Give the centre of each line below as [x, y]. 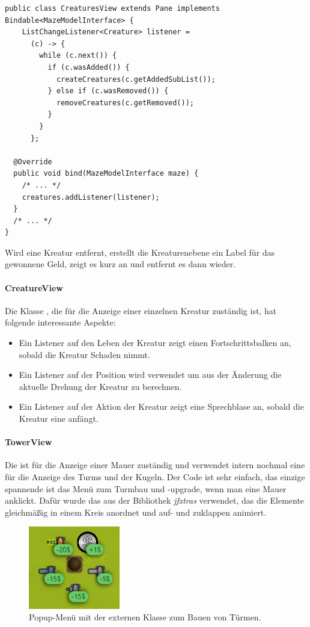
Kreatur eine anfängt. [59, 419]
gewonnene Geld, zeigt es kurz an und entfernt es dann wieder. [120, 264]
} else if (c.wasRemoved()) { [108, 91]
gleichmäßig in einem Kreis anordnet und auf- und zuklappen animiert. [136, 512]
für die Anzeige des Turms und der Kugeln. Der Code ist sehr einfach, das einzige [155, 477]
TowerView [29, 442]
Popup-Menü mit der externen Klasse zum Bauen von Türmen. [145, 617]
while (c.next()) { [78, 56]
